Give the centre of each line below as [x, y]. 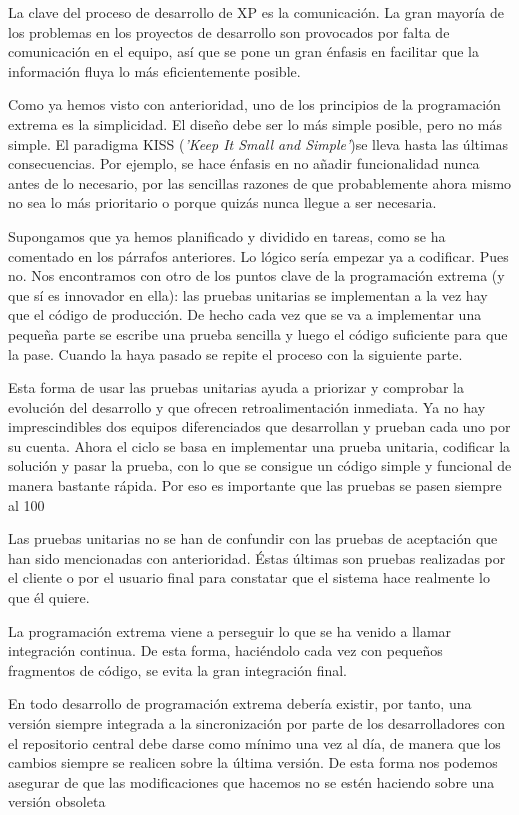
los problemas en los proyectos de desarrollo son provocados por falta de [229, 31]
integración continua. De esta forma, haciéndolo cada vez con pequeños [225, 650]
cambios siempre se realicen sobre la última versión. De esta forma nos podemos [253, 762]
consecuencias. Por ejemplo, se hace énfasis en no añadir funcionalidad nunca [244, 163]
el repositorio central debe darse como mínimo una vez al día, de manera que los [254, 742]
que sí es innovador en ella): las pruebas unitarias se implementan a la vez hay [248, 294]
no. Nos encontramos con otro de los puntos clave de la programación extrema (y [256, 275]
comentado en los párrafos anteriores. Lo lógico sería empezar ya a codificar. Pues [258, 255]
